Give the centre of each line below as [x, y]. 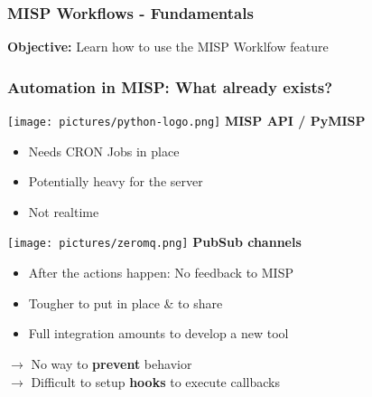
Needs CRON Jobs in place [104, 151]
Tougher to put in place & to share [126, 302]
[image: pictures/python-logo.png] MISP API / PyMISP [186, 121]
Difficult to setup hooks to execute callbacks [155, 381]
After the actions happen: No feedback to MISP [161, 273]
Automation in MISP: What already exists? [170, 86]
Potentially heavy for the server [116, 181]
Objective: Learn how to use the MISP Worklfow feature [168, 47]
